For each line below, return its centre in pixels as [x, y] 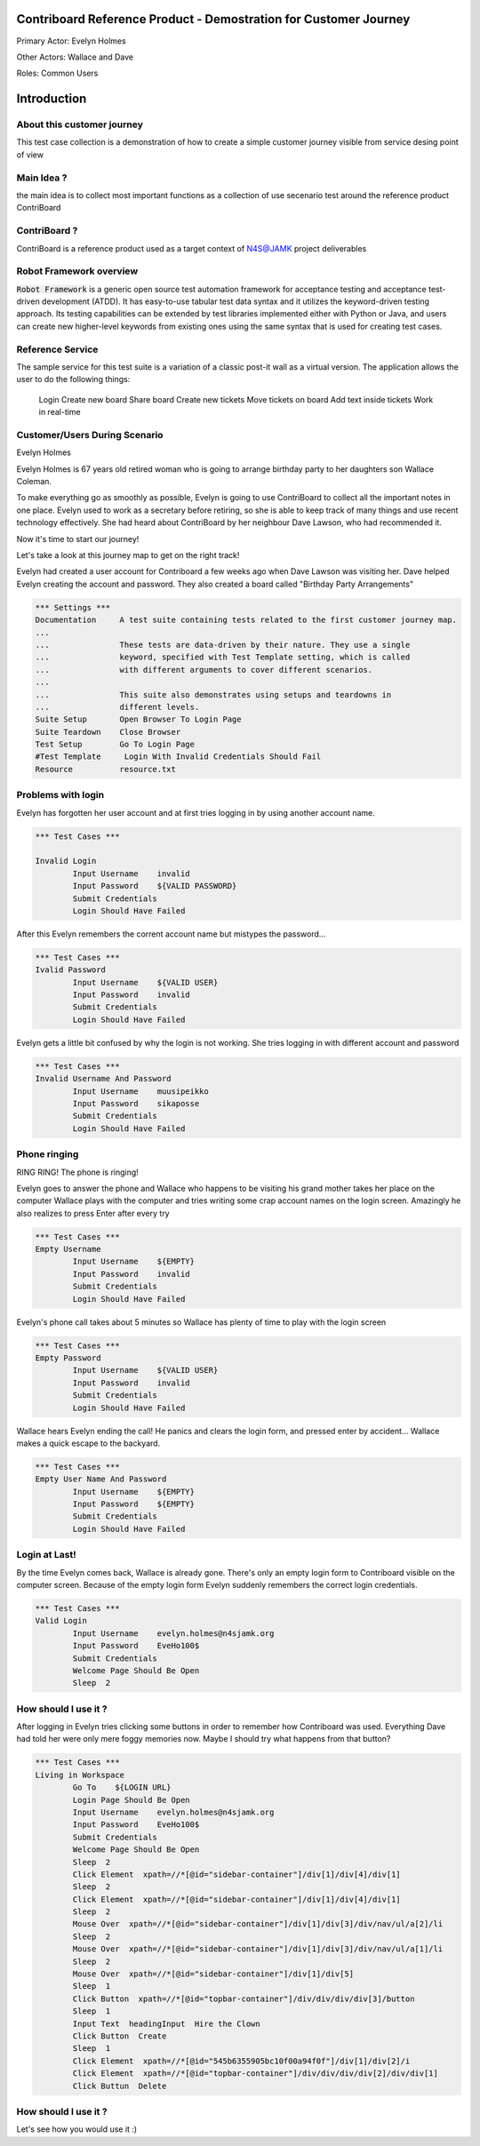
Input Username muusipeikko [140, 1091]
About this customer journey [80, 124]
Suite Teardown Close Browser [108, 732]
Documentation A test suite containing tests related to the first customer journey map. [246, 620]
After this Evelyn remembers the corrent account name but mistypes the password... [171, 934]
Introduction [52, 99]
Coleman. [34, 482]
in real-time [60, 412]
